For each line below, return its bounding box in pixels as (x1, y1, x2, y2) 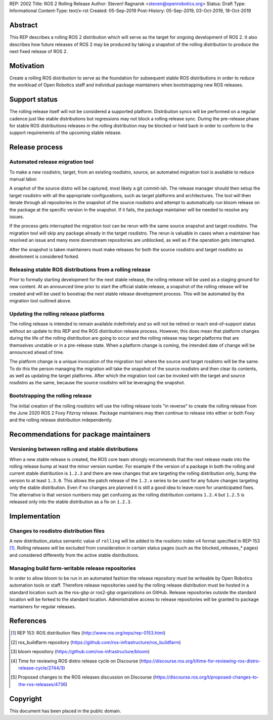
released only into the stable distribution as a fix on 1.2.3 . (9, 499, 132, 505)
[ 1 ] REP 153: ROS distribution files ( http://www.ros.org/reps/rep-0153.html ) (11, 630, 166, 636)
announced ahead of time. (9, 349, 64, 355)
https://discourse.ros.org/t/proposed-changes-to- (154, 674, 259, 680)
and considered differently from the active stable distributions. (9, 552, 140, 558)
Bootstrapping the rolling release (9, 392, 92, 399)
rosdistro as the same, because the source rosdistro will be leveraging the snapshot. (9, 380, 186, 386)
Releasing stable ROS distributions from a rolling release (9, 266, 151, 273)
